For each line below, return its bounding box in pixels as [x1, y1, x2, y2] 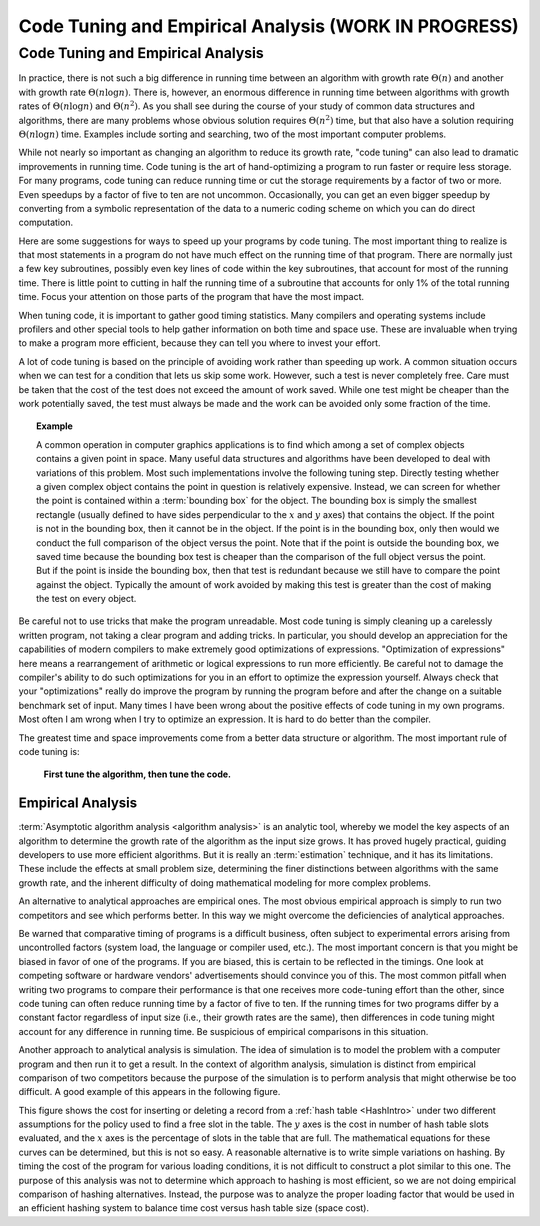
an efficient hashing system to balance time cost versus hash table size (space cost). [18, 1202, 370, 1214]
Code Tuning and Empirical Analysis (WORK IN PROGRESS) [18, 15, 519, 37]
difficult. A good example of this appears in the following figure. [18, 1086, 281, 1098]
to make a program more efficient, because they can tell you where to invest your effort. [18, 337, 381, 349]
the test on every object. [36, 593, 137, 605]
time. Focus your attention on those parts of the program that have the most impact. [18, 291, 365, 303]
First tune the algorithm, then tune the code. [43, 768, 232, 780]
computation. [18, 216, 74, 229]
